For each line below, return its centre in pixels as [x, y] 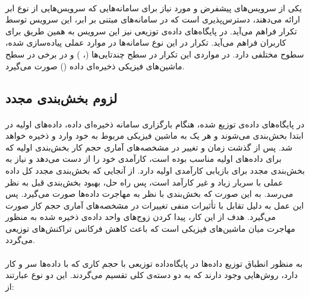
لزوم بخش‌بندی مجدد [62, 98]
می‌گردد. [20, 240]
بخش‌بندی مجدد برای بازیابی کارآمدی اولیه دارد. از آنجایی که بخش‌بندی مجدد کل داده [155, 170]
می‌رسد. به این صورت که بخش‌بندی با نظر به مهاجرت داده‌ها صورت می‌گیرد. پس [149, 194]
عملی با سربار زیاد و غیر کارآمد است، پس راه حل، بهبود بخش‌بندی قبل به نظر [144, 182]
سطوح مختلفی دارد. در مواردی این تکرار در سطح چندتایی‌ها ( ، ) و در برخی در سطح [155, 54]
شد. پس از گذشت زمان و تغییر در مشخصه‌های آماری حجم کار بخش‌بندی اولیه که [149, 147]
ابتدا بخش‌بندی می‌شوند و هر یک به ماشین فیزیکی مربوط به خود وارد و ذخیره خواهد [154, 135]
